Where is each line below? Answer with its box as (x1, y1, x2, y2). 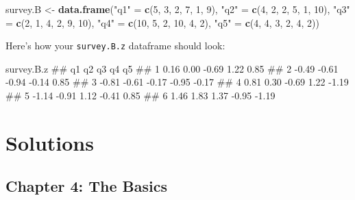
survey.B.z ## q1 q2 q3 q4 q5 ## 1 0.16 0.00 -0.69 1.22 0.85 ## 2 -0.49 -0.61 (5, 61, 339, 75)
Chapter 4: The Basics (5, 175, 168, 197)
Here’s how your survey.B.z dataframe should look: (5, 38, 225, 53)
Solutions (5, 128, 94, 156)
